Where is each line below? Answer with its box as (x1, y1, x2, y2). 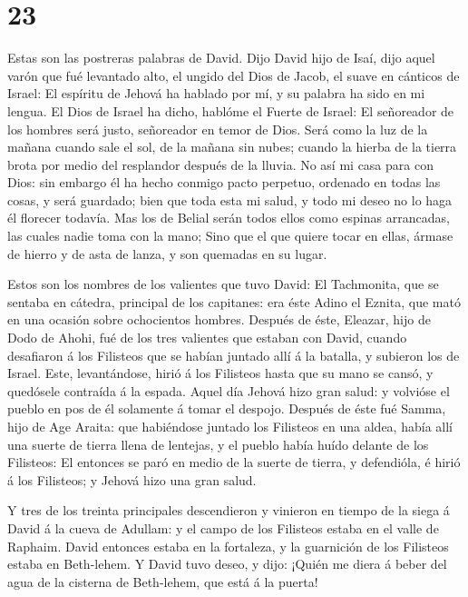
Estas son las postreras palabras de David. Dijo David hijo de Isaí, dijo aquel (7, 48, 435, 67)
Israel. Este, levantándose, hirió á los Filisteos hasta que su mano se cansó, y (7, 363, 434, 383)
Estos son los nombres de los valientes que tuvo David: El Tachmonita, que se (7, 274, 439, 294)
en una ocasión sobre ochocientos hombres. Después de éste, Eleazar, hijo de (7, 310, 431, 329)
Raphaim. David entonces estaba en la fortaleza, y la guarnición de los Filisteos (7, 536, 449, 555)
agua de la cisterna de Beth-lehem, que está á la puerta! (7, 572, 318, 591)
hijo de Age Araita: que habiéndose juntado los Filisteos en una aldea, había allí (7, 417, 453, 435)
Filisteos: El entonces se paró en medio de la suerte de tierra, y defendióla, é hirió (7, 453, 461, 472)
